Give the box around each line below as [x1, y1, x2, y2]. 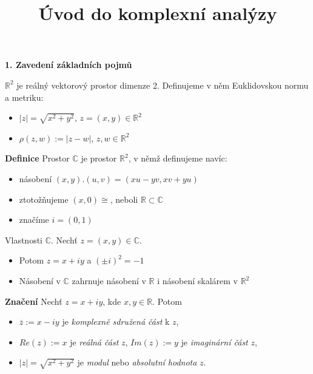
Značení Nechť [5, 294, 62, 307]
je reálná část [70, 335, 119, 348]
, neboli [110, 192, 138, 205]
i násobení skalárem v [157, 274, 238, 287]
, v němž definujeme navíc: [128, 152, 227, 165]
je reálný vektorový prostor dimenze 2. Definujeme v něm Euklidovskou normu [16, 78, 309, 91]
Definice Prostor [5, 152, 70, 165]
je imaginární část [181, 335, 248, 348]
